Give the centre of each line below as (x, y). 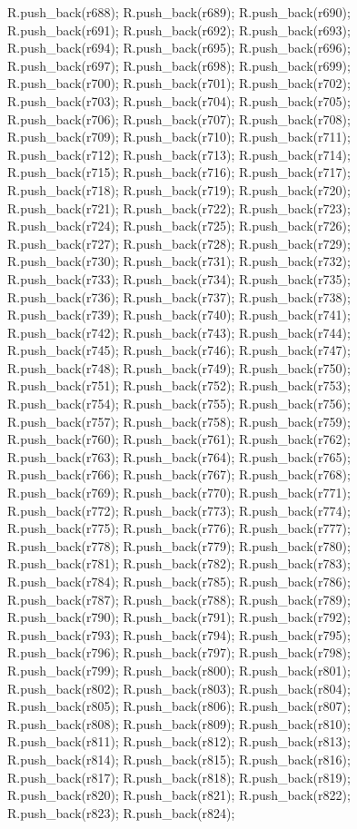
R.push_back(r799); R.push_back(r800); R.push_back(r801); (179, 670)
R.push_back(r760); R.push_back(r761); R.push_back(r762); (179, 439)
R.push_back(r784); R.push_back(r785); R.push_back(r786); (179, 581)
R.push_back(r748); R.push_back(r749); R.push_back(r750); (179, 367)
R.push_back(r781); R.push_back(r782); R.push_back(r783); (179, 563)
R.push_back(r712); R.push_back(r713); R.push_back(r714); (179, 154)
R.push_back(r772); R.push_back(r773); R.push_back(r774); (179, 510)
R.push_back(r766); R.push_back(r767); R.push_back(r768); (179, 474)
